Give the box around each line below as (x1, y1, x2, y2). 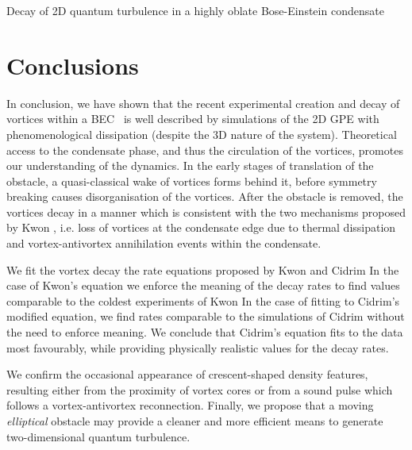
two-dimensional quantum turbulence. (6, 428, 191, 444)
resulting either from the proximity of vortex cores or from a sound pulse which (6, 381, 393, 398)
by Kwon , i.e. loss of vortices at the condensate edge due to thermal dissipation (6, 219, 396, 236)
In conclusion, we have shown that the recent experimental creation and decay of (6, 94, 400, 111)
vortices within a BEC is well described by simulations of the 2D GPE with (6, 110, 379, 127)
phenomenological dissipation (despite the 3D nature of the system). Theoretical (6, 125, 397, 142)
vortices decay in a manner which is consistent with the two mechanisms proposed (6, 203, 406, 220)
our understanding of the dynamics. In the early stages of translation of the (6, 157, 374, 174)
